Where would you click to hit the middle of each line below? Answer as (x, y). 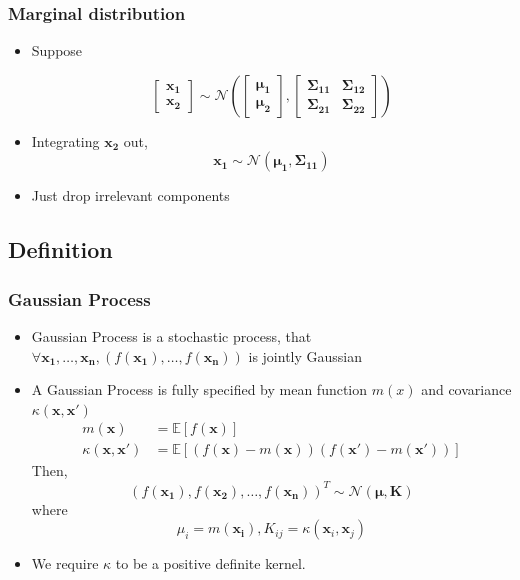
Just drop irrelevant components (130, 195)
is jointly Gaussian (305, 355)
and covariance (466, 389)
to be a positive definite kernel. (210, 563)
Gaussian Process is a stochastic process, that (171, 336)
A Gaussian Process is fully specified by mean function (199, 389)
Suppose (57, 50)
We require (65, 563)
